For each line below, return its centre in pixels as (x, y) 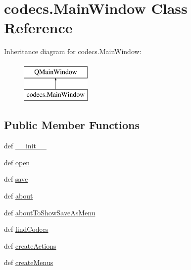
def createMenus (29, 262)
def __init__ (25, 146)
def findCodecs (26, 229)
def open (17, 162)
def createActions (30, 245)
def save (16, 179)
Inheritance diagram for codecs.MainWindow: (73, 51)
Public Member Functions (72, 125)
